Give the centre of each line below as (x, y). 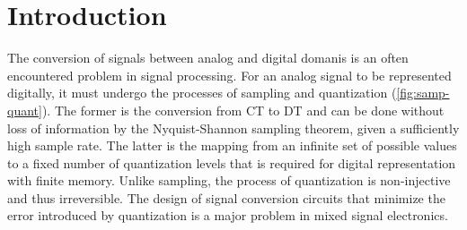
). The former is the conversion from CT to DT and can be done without (243, 110)
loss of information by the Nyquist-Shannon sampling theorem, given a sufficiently (233, 128)
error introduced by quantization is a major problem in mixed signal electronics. (228, 215)
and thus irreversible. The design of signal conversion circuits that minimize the (226, 197)
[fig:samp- (423, 93)
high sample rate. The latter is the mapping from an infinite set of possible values (232, 145)
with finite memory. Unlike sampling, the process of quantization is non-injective (229, 180)
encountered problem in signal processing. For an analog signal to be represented (229, 75)
